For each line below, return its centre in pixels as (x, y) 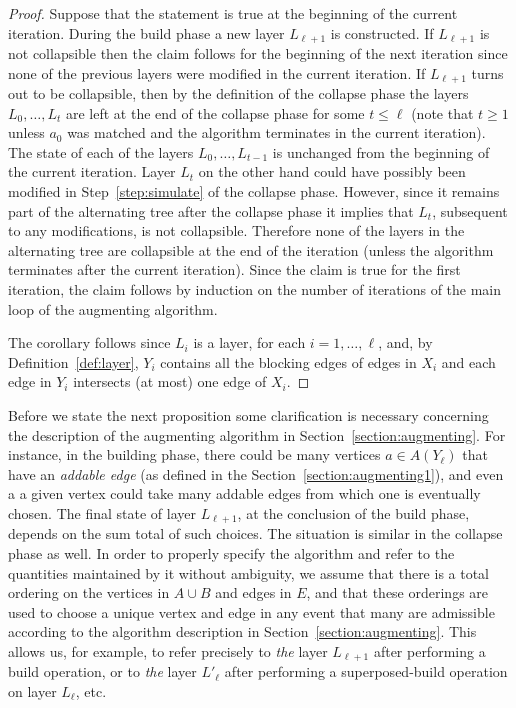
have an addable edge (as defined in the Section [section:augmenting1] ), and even (256, 473)
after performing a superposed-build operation (366, 671)
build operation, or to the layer (102, 671)
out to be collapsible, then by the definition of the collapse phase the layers (238, 93)
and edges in (253, 592)
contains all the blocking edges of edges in (288, 361)
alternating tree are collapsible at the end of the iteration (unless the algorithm (251, 249)
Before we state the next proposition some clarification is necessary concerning (248, 415)
